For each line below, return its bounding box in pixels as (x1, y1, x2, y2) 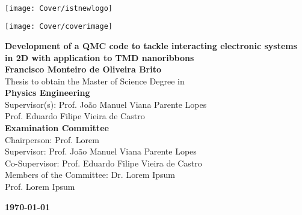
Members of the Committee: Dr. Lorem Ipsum (5, 168, 175, 181)
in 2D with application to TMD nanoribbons (5, 51, 194, 63)
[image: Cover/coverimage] (5, 22, 112, 31)
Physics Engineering (5, 86, 90, 99)
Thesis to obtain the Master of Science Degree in (5, 74, 185, 87)
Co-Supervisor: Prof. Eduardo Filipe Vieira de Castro (5, 156, 202, 169)
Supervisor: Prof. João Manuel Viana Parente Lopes (5, 145, 197, 158)
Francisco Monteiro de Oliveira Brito (5, 63, 162, 75)
